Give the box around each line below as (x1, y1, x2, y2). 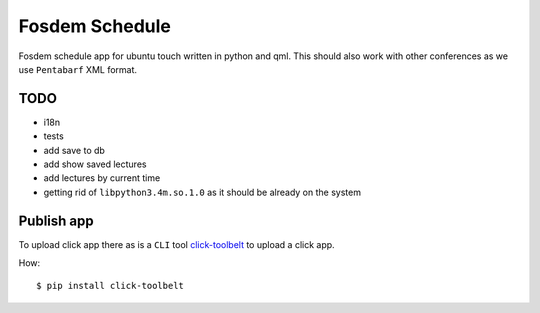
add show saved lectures (43, 158, 147, 170)
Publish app (18, 212, 94, 229)
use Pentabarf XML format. (18, 63, 138, 75)
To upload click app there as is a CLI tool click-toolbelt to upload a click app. (18, 238, 335, 250)
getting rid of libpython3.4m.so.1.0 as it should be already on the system (43, 186, 362, 198)
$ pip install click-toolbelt (36, 280, 185, 292)
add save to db (43, 144, 105, 156)
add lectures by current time (43, 172, 161, 184)
